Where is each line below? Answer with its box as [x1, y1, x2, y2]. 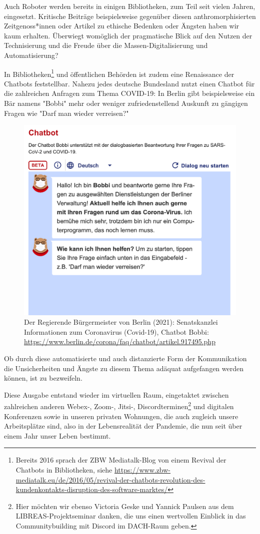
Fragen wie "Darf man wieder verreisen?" [4, 107, 129, 118]
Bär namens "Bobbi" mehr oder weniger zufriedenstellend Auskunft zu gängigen [4, 98, 248, 108]
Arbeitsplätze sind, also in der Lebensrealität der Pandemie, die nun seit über [4, 421, 242, 431]
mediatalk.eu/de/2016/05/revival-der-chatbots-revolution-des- [15, 474, 205, 485]
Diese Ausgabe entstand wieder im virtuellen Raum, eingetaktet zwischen [4, 389, 229, 400]
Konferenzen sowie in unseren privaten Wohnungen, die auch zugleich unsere [4, 411, 238, 421]
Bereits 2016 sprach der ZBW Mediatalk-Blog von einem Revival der [15, 455, 226, 465]
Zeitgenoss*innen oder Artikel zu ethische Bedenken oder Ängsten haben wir [4, 20, 239, 31]
